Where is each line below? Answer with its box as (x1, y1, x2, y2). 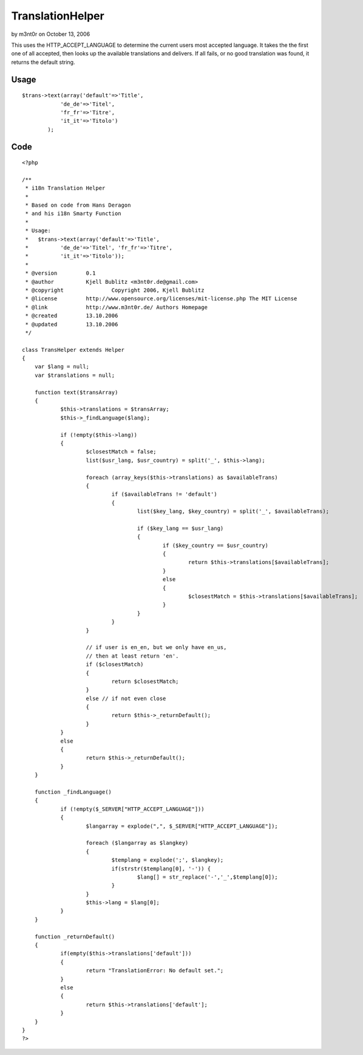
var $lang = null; (34, 363, 90, 370)
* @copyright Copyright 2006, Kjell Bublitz (25, 286, 205, 294)
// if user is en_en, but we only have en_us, (86, 644, 227, 651)
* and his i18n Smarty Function (25, 210, 121, 217)
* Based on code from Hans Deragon (25, 202, 131, 209)
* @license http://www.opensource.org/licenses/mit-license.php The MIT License (25, 295, 297, 302)
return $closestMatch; (111, 678, 179, 685)
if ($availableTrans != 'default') (111, 491, 218, 498)
